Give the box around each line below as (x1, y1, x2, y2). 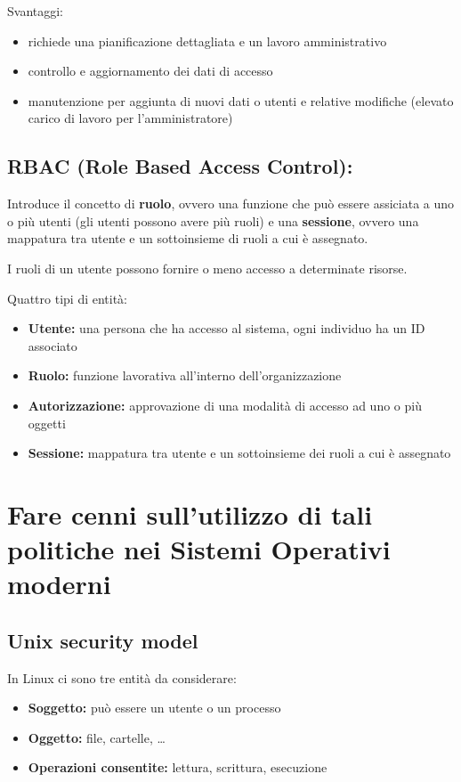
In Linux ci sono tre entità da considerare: (7, 668, 237, 687)
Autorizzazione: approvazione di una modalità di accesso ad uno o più (28, 395, 422, 414)
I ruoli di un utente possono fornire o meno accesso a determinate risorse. (7, 258, 408, 277)
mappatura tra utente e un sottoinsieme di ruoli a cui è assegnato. (7, 229, 368, 248)
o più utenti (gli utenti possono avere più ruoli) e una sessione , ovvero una (7, 211, 419, 230)
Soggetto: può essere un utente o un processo (28, 698, 281, 717)
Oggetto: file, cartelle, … (28, 728, 166, 746)
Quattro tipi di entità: (7, 289, 128, 307)
